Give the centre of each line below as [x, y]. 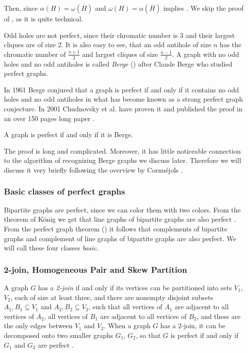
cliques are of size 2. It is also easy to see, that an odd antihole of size [108, 44]
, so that [148, 335]
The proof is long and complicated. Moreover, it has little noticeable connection [122, 150]
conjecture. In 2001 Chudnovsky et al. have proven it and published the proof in [123, 108]
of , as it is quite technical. [44, 18]
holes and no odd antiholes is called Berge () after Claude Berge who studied [118, 63]
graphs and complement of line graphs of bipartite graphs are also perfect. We [120, 238]
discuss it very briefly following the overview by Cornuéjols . [93, 169]
